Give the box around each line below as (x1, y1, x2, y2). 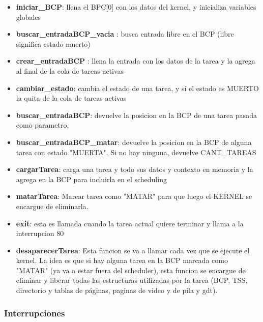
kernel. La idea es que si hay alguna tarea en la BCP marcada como (16, 255, 228, 266)
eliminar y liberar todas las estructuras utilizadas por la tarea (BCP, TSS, (16, 275, 248, 285)
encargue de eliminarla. (16, 200, 89, 211)
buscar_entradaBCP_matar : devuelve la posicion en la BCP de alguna (16, 136, 252, 147)
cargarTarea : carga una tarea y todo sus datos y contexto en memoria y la (16, 164, 253, 174)
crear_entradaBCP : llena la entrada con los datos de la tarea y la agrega (16, 55, 255, 66)
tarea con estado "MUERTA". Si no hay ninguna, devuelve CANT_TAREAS (16, 147, 256, 157)
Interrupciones (4, 306, 65, 319)
